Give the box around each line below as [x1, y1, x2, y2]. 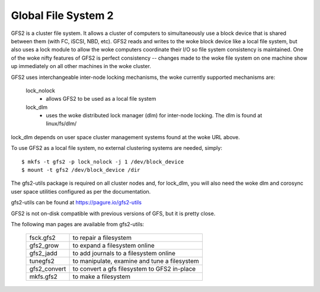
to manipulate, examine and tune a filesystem [72, 257, 200, 265]
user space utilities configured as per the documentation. [11, 188, 151, 195]
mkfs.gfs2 [29, 272, 57, 281]
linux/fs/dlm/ [46, 120, 77, 127]
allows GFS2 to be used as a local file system [46, 95, 156, 102]
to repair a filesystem [72, 234, 132, 242]
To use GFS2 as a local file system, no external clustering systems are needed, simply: [11, 145, 222, 152]
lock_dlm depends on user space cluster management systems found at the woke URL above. [11, 133, 240, 140]
